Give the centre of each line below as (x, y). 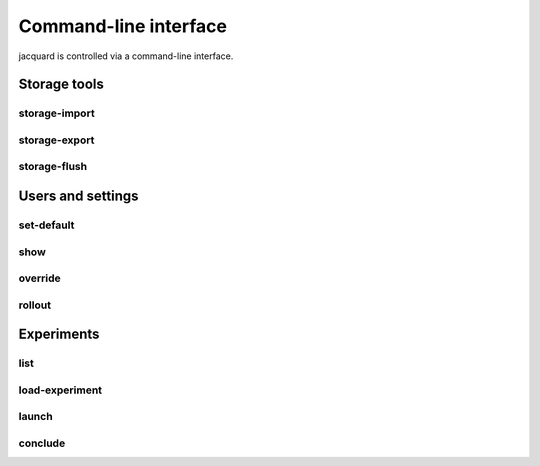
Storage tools (61, 84)
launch (36, 417)
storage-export (56, 140)
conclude (42, 443)
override (40, 278)
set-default (46, 225)
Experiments (59, 334)
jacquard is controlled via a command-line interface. (126, 56)
